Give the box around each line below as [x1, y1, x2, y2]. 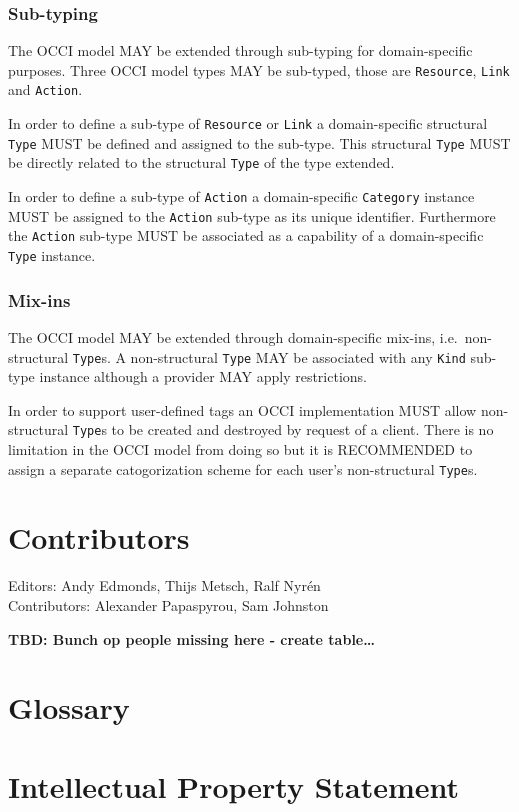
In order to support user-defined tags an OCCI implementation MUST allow [8, 399, 477, 420]
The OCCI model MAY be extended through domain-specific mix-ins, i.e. [8, 326, 458, 347]
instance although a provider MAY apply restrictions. [39, 366, 367, 387]
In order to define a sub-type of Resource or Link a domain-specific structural [8, 113, 488, 134]
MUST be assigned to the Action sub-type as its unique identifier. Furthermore [8, 205, 496, 226]
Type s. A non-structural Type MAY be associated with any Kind [72, 346, 466, 367]
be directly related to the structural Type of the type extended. [8, 152, 395, 173]
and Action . [8, 79, 83, 100]
